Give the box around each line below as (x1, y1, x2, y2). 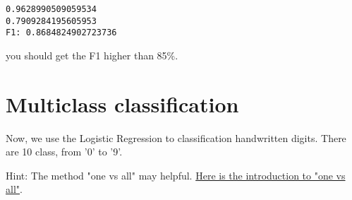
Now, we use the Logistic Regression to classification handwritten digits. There (6, 130, 346, 145)
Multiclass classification (6, 89, 239, 118)
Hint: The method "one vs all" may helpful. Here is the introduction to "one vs (6, 167, 346, 182)
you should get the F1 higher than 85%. (6, 47, 178, 62)
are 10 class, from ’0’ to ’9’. (6, 144, 123, 159)
